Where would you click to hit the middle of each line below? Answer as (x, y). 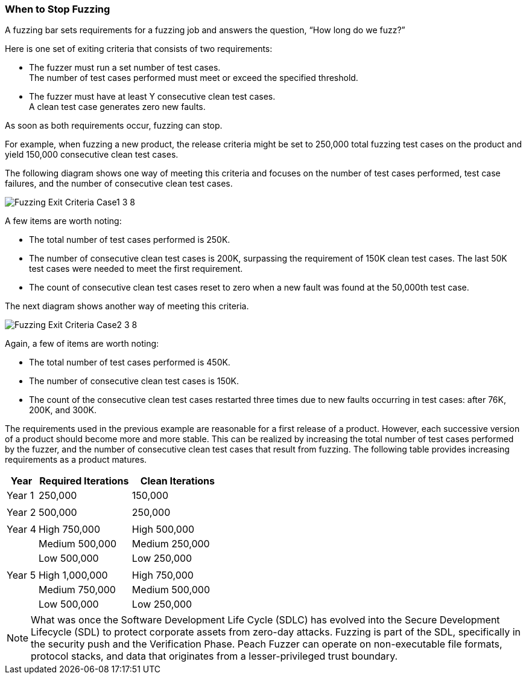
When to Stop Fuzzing (58, 9)
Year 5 (21, 575)
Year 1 (21, 496)
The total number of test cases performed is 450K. (130, 362)
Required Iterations (84, 481)
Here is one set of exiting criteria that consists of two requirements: (139, 49)
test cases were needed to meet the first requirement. (136, 269)
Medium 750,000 (77, 590)
